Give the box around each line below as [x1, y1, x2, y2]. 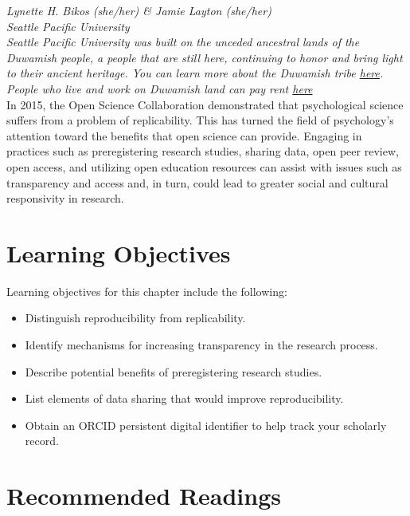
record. [25, 432, 59, 449]
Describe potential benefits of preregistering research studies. [25, 363, 322, 380]
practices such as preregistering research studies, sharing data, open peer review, [6, 143, 399, 160]
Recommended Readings [6, 479, 281, 512]
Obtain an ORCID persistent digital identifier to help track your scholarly [25, 416, 387, 433]
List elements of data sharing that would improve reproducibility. [25, 390, 344, 407]
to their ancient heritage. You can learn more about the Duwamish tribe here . [6, 65, 384, 81]
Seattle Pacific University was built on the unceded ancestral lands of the [6, 33, 360, 50]
